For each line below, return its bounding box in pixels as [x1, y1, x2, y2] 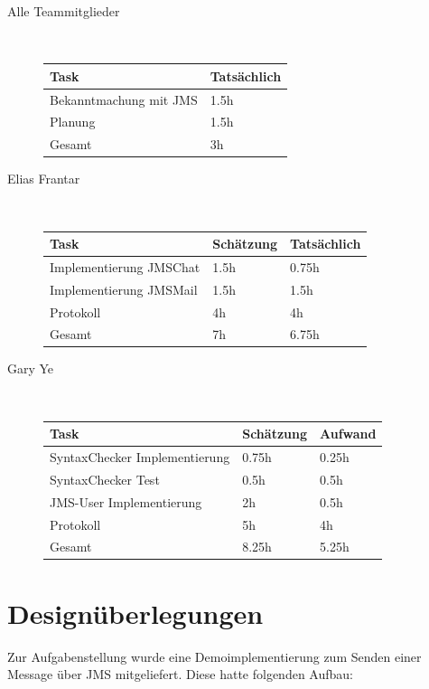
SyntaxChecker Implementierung [50, 448, 230, 466]
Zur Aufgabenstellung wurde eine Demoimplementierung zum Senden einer [7, 647, 422, 665]
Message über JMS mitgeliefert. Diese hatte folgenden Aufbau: [7, 665, 353, 684]
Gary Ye [7, 359, 54, 378]
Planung [50, 112, 96, 131]
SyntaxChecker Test [50, 469, 160, 488]
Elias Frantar [7, 169, 80, 188]
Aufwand [319, 424, 377, 443]
